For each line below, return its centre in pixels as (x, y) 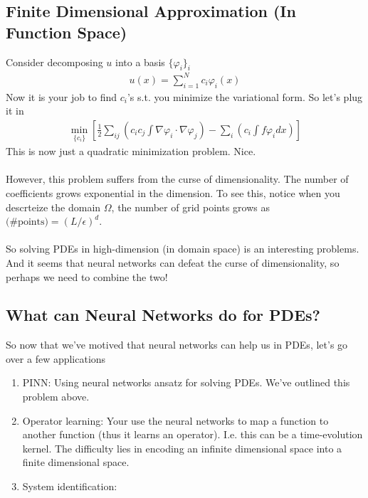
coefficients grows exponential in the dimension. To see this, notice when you (173, 192)
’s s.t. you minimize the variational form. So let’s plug (245, 96)
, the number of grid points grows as (190, 207)
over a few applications (56, 358)
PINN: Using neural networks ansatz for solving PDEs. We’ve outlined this (186, 382)
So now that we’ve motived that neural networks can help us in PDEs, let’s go (177, 345)
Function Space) (67, 32)
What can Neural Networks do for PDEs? (163, 315)
